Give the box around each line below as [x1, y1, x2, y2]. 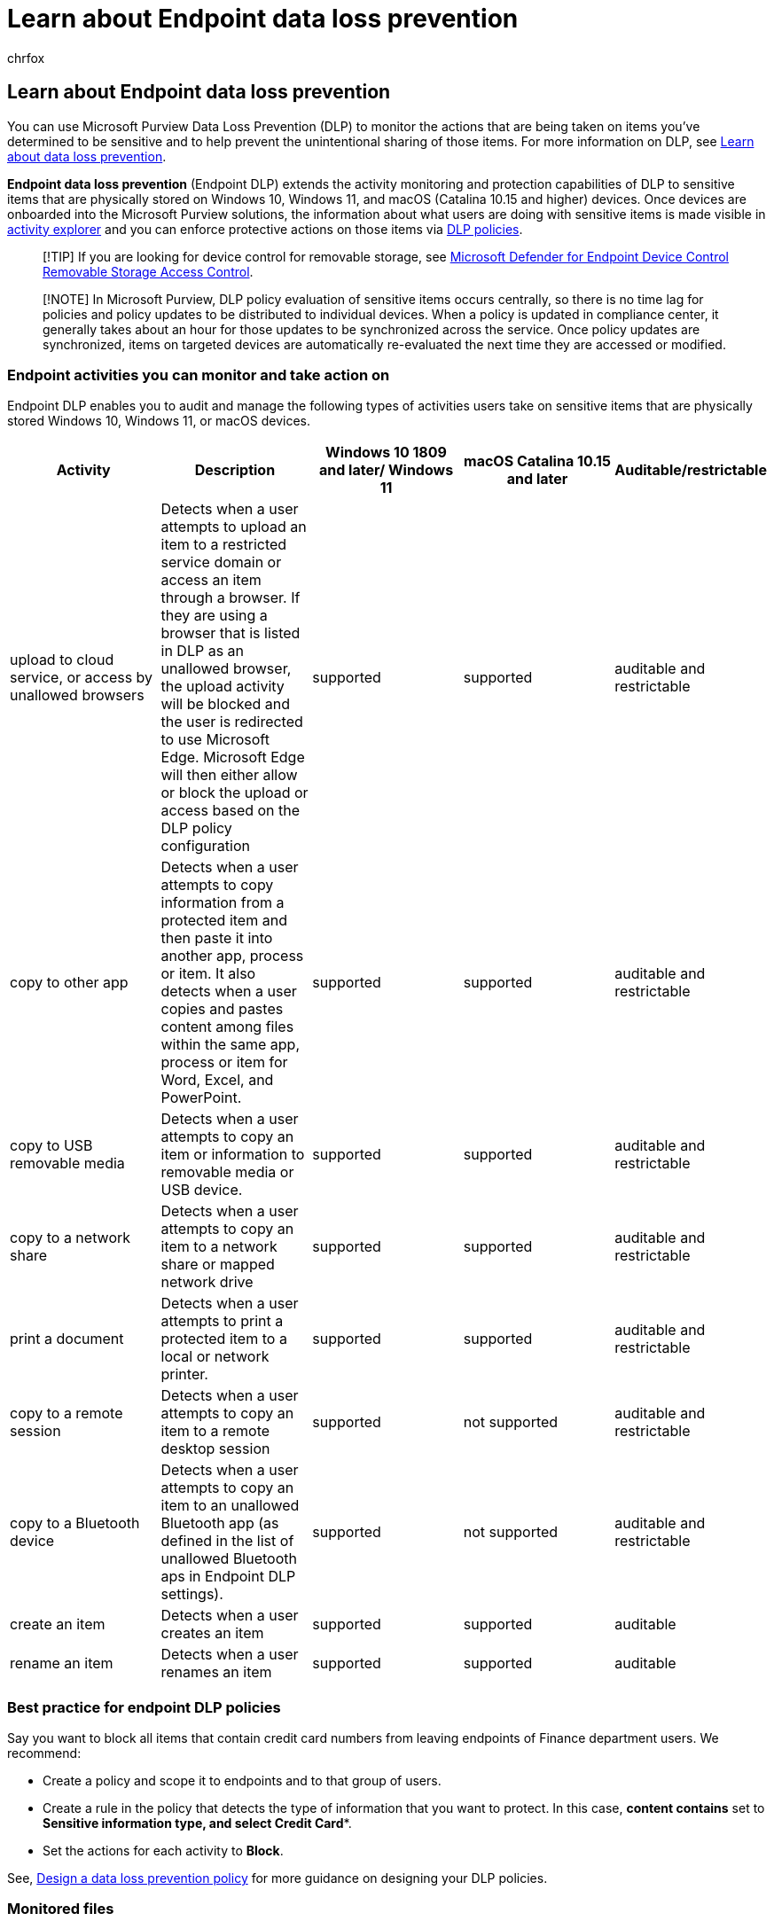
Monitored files [7, 1900, 114, 1918]
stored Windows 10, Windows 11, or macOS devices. [7, 413, 311, 429]
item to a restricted [160, 535, 287, 554]
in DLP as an [160, 642, 245, 660]
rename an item [10, 1654, 113, 1673]
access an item [160, 571, 262, 590]
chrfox [7, 50, 45, 66]
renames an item [160, 1663, 272, 1682]
